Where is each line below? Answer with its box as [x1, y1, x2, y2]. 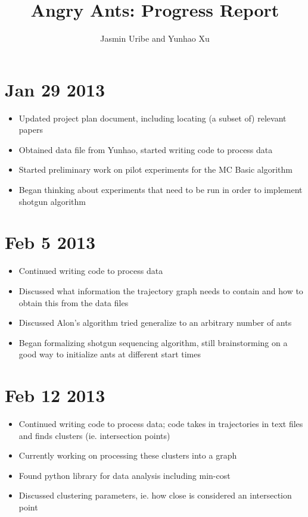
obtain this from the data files [18, 296, 129, 309]
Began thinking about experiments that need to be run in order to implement [18, 183, 303, 196]
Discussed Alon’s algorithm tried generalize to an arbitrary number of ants [18, 316, 292, 329]
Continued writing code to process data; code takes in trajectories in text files [18, 418, 303, 430]
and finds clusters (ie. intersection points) [18, 429, 170, 441]
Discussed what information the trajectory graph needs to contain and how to [18, 284, 303, 297]
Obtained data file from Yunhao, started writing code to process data [18, 143, 273, 155]
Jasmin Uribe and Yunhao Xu [100, 32, 210, 45]
